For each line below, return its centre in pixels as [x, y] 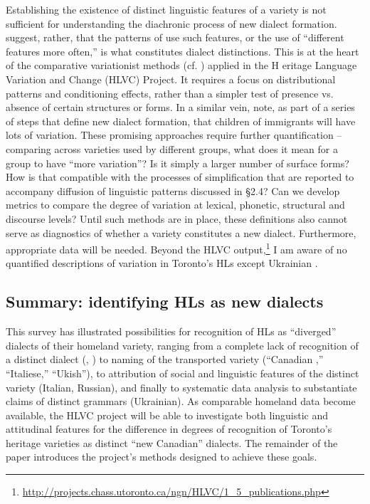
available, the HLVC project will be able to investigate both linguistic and [167, 415]
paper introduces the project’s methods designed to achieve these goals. [162, 457]
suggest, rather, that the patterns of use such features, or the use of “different [175, 37]
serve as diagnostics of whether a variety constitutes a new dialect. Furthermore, [181, 232]
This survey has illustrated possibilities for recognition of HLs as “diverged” [171, 331]
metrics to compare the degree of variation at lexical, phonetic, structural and [175, 205]
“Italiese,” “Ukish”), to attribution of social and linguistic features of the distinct [183, 373]
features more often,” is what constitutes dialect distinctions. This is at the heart [183, 51]
